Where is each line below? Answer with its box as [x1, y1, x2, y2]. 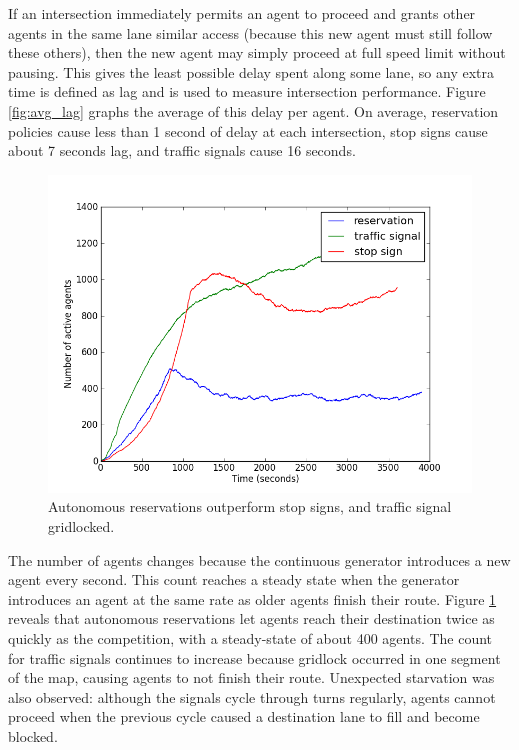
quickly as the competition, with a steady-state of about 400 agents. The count [8, 627, 493, 648]
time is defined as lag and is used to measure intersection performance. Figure [8, 81, 486, 102]
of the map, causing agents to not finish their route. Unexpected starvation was [8, 667, 495, 688]
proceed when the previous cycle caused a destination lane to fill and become [8, 706, 480, 727]
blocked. [8, 725, 58, 746]
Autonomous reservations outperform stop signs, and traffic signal [48, 496, 452, 517]
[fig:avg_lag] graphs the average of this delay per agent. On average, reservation [8, 100, 499, 121]
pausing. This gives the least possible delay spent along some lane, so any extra [8, 61, 495, 82]
